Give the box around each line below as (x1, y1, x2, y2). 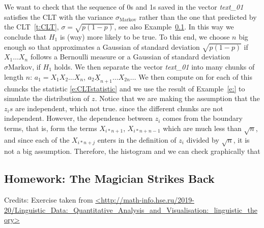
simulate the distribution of (4, 93, 90, 104)
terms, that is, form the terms (4, 122, 97, 133)
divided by (186, 134, 219, 145)
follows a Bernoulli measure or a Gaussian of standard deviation (30, 51, 230, 62)
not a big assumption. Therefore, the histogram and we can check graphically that (4, 146, 260, 156)
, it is (233, 134, 250, 145)
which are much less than (163, 122, 242, 133)
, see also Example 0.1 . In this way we (114, 21, 234, 32)
